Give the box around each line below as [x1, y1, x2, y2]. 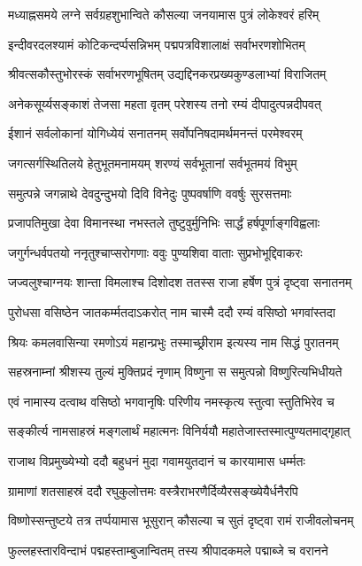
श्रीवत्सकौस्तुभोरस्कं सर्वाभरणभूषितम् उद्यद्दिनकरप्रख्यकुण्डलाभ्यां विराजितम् [8, 65, 327, 83]
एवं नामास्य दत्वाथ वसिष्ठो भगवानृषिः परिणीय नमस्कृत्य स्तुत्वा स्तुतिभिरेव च [8, 392, 335, 410]
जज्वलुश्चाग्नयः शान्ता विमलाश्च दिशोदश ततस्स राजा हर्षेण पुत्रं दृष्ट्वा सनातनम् [8, 273, 352, 291]
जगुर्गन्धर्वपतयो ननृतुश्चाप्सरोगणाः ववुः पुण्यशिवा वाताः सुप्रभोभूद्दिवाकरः [8, 243, 303, 261]
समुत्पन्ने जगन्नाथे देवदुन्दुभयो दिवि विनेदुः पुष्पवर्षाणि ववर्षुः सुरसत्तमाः [8, 183, 292, 202]
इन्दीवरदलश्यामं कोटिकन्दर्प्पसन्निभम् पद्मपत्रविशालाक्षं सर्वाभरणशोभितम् [8, 35, 305, 53]
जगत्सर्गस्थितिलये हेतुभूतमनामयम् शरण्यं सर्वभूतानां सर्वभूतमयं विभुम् [8, 153, 297, 172]
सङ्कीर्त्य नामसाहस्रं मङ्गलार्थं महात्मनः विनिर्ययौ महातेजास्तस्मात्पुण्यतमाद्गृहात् [8, 422, 350, 440]
